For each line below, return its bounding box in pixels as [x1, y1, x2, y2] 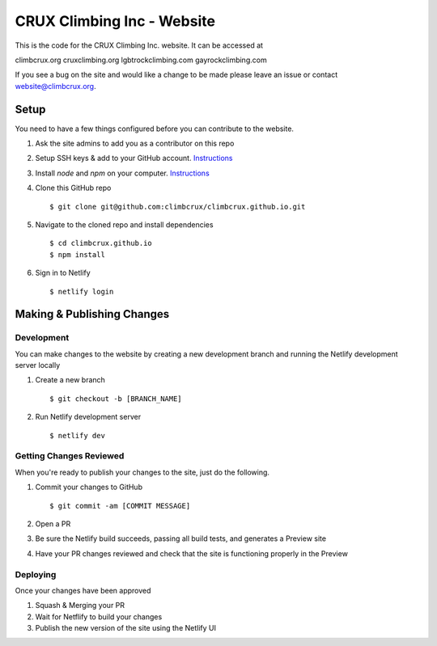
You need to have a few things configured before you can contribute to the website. [15, 124, 295, 133]
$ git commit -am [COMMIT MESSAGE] [49, 501, 191, 510]
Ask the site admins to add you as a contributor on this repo [35, 138, 235, 149]
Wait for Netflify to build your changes [35, 611, 163, 622]
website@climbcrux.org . [15, 81, 96, 91]
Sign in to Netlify [35, 268, 91, 278]
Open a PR [35, 518, 71, 529]
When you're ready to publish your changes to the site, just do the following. [15, 467, 270, 477]
